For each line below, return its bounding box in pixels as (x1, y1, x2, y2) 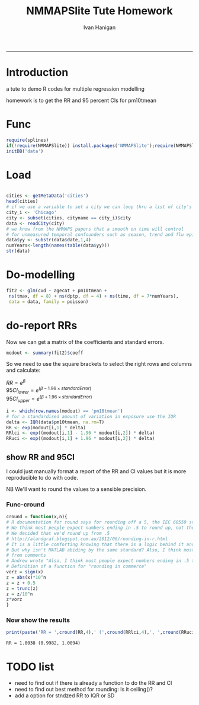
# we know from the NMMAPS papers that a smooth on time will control (6, 226, 184, 232)
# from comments (6, 553, 46, 559)
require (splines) (6, 137, 49, 143)
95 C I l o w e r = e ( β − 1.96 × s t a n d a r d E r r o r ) (6, 385, 92, 395)
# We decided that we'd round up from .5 (6, 530, 110, 536)
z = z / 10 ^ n (6, 591, 33, 597)
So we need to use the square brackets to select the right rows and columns (6, 361, 192, 368)
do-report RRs (6, 318, 78, 332)
